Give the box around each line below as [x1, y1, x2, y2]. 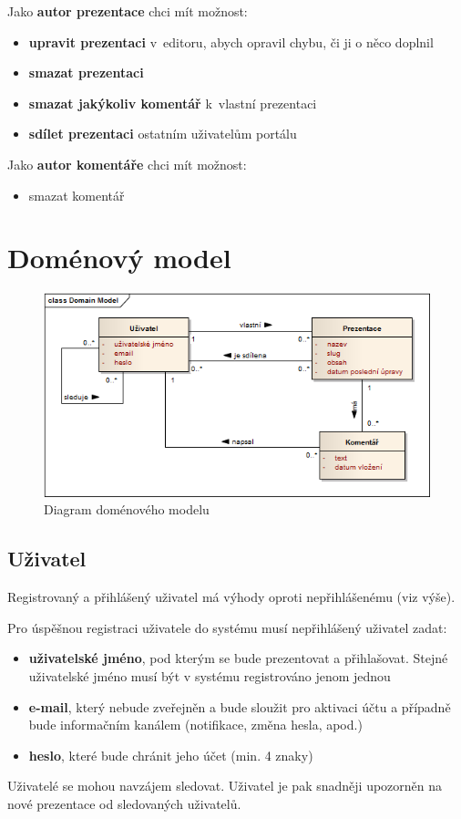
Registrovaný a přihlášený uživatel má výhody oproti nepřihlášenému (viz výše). [7, 587, 456, 606]
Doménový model [7, 239, 231, 276]
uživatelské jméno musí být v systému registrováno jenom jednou [28, 667, 391, 686]
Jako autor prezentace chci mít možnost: [7, 2, 248, 20]
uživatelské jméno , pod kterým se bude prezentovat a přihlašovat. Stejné [28, 648, 448, 668]
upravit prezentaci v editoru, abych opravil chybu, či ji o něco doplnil [28, 32, 434, 51]
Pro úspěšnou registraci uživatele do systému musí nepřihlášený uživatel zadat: [7, 617, 447, 637]
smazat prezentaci [28, 63, 144, 82]
